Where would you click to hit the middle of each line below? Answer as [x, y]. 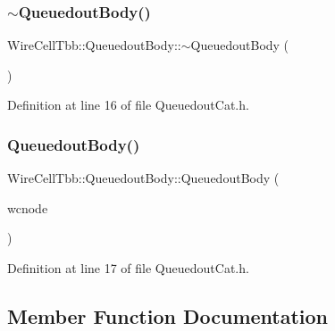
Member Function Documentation [168, 315]
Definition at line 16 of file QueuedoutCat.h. [128, 105]
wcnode [28, 207]
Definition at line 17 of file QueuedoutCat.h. [128, 268]
